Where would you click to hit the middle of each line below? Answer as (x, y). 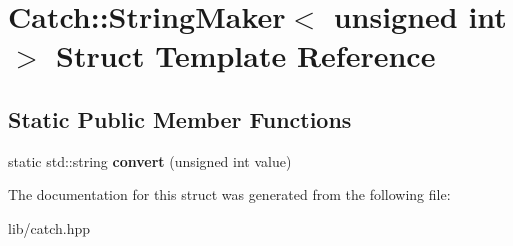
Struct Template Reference (246, 55)
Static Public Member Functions (180, 118)
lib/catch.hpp (49, 227)
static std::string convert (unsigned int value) (150, 160)
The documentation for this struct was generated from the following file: (229, 194)
